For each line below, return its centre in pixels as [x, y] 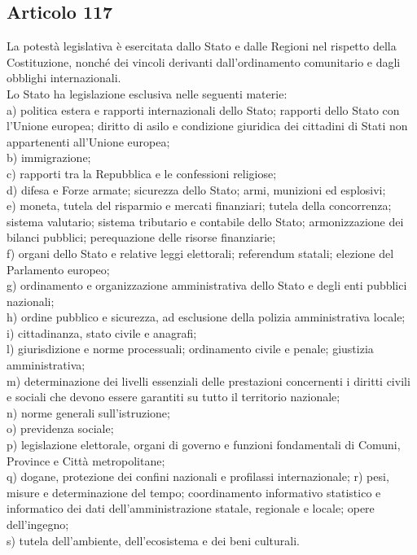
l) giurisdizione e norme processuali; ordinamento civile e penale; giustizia [190, 349]
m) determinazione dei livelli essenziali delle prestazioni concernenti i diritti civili [208, 380]
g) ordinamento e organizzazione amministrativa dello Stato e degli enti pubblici [207, 285]
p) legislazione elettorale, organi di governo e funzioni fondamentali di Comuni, [204, 445]
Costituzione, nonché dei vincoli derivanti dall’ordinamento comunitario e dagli [204, 61]
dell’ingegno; [38, 524]
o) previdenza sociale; [60, 428]
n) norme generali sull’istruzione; [88, 412]
